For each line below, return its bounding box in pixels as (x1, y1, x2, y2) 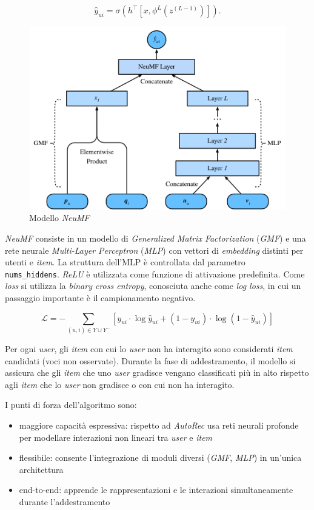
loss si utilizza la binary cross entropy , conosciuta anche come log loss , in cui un (5, 279, 301, 292)
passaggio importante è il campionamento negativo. (5, 291, 196, 304)
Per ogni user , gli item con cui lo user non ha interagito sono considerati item (5, 342, 293, 355)
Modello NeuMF (29, 211, 90, 224)
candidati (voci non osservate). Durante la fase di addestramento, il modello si (5, 354, 296, 367)
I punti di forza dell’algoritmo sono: (5, 398, 137, 411)
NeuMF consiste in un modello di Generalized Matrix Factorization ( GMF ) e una (5, 232, 306, 245)
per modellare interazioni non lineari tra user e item (19, 430, 213, 443)
